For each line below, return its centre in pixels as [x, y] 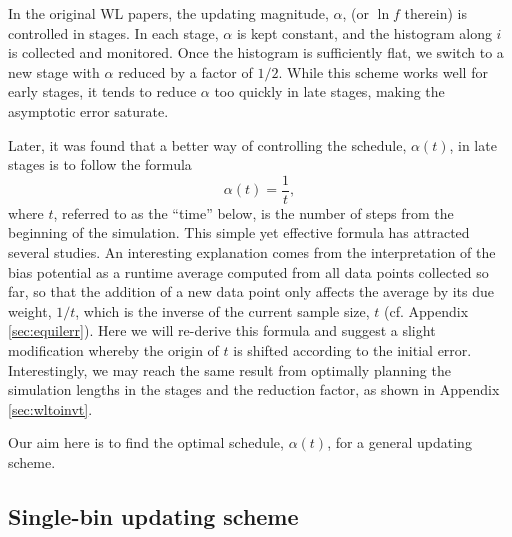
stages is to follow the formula [100, 164]
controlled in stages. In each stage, [113, 32]
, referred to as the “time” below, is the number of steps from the [253, 212]
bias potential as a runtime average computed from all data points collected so [248, 271]
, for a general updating [399, 442]
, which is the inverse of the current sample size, [222, 310]
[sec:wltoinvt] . [50, 408]
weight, [30, 310]
